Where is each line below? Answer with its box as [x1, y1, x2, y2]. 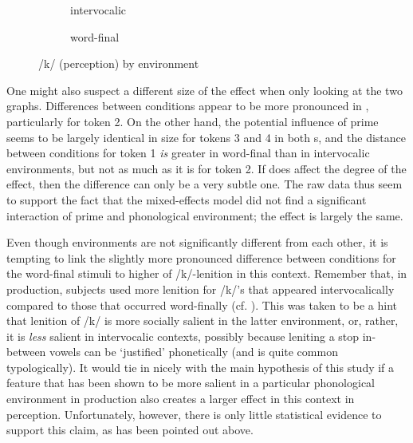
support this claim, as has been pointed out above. [6, 421, 254, 438]
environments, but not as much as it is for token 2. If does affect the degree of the [6, 160, 407, 176]
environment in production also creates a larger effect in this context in [6, 390, 355, 407]
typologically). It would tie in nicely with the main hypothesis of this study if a [6, 358, 395, 375]
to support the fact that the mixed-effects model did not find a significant [6, 191, 367, 208]
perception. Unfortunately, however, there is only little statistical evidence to [6, 405, 382, 422]
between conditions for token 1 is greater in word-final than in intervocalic [6, 144, 370, 161]
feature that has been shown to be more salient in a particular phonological [6, 374, 376, 391]
